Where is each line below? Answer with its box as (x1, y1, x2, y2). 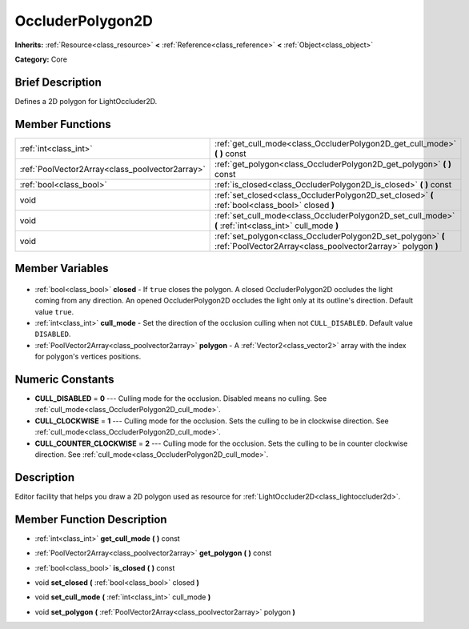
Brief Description (14, 75, 102, 89)
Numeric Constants (14, 372, 115, 386)
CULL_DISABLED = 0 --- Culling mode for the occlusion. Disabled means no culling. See (34, 394, 327, 403)
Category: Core (14, 54, 68, 64)
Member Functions (14, 117, 111, 131)
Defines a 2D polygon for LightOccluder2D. (14, 96, 158, 106)
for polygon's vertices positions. (34, 352, 142, 362)
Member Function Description (14, 512, 167, 526)
